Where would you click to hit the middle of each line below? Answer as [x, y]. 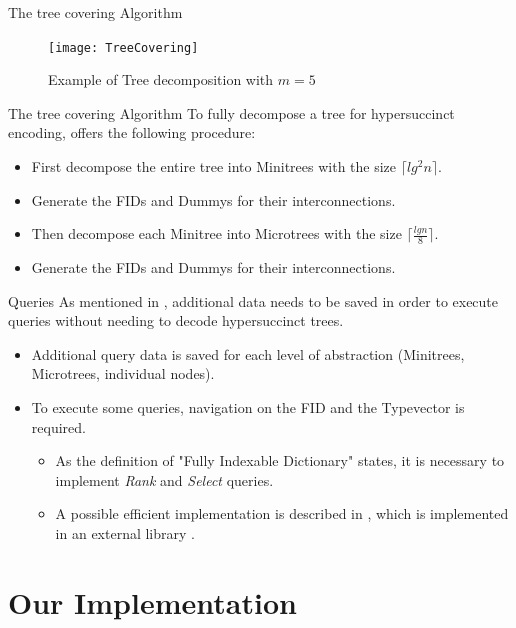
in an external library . [125, 532]
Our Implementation [152, 601]
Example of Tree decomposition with [161, 79]
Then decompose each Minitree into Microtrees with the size [216, 233]
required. [58, 426]
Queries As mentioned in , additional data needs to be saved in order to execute [253, 300]
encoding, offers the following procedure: [132, 132]
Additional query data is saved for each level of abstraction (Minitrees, [248, 353]
